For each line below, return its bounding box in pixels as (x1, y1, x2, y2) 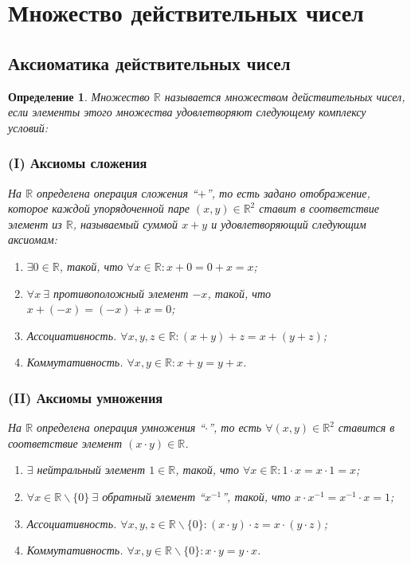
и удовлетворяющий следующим (211, 215, 366, 232)
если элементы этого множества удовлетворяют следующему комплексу (8, 104, 366, 120)
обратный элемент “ (102, 488, 205, 504)
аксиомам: (8, 231, 57, 248)
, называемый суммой (72, 215, 178, 232)
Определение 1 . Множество (8, 88, 150, 104)
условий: (8, 119, 49, 135)
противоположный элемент (53, 284, 189, 301)
